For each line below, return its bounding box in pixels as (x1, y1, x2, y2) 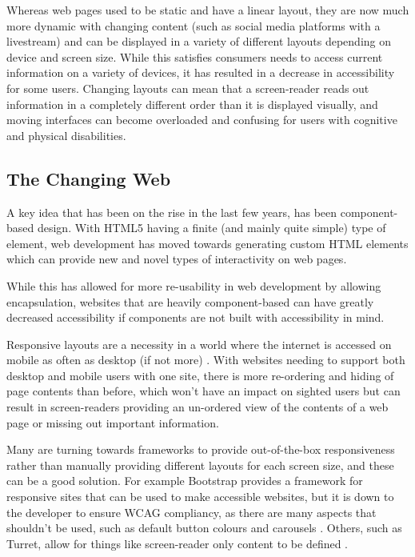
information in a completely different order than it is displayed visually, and (6, 95, 378, 112)
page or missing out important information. (6, 414, 219, 431)
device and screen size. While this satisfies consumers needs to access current (6, 48, 383, 65)
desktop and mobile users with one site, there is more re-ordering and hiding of (6, 367, 394, 383)
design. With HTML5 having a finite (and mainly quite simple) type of (37, 219, 386, 236)
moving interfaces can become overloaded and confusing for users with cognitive (6, 111, 397, 128)
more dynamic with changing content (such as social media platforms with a (6, 17, 381, 34)
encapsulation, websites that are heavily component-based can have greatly (6, 293, 374, 310)
